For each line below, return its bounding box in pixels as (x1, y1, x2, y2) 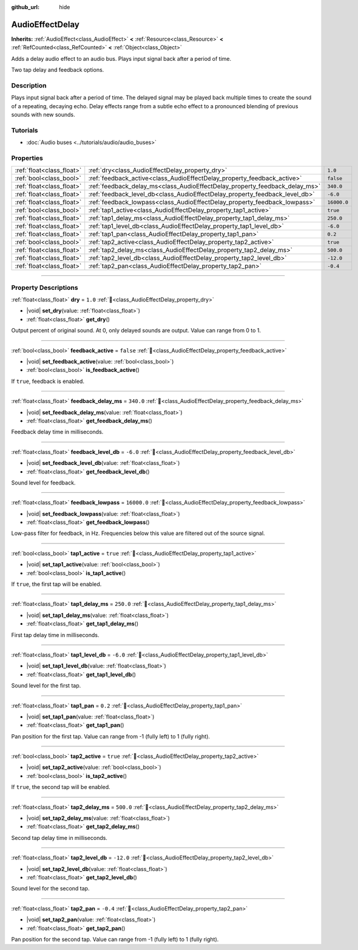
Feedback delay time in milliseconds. (11, 429, 104, 436)
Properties (11, 154, 44, 162)
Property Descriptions (11, 283, 78, 292)
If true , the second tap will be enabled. (11, 783, 110, 791)
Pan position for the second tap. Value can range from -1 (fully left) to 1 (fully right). (11, 935, 219, 943)
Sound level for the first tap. (11, 682, 81, 689)
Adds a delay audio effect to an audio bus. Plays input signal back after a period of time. (11, 55, 232, 62)
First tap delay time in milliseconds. (11, 631, 100, 638)
